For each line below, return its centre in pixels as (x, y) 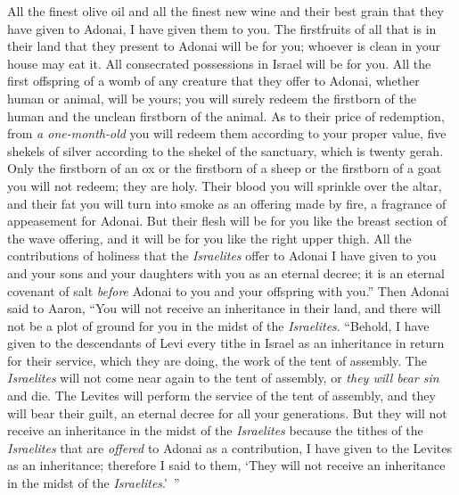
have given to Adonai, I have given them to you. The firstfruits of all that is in (222, 28)
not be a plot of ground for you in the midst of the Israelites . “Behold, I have (218, 325)
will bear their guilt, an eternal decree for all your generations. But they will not (227, 412)
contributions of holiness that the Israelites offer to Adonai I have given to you (222, 256)
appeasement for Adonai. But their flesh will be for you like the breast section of (227, 221)
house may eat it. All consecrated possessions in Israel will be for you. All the (219, 63)
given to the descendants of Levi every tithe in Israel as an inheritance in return (226, 343)
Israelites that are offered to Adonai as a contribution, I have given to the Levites (229, 447)
